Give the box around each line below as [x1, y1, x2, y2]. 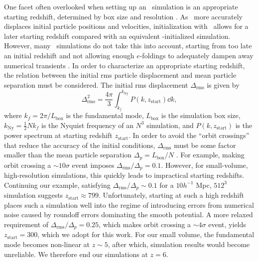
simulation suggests [4, 190, 63, 200]
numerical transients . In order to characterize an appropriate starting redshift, [4, 60, 245, 70]
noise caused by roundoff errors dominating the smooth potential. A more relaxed [4, 209, 253, 220]
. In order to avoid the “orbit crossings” [129, 130, 250, 140]
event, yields [208, 219, 246, 230]
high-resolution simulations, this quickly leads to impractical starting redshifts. [4, 170, 245, 180]
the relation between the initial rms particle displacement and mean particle [4, 70, 237, 80]
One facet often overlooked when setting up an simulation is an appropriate [4, 1, 238, 11]
